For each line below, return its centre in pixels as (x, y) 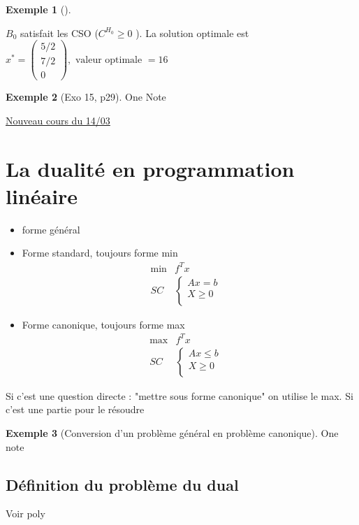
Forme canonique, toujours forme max (103, 324)
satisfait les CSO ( (59, 33)
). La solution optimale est (192, 33)
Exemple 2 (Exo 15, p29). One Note (86, 97)
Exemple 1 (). (38, 9)
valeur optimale (109, 60)
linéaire (42, 195)
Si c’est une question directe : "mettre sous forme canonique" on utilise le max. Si (179, 395)
